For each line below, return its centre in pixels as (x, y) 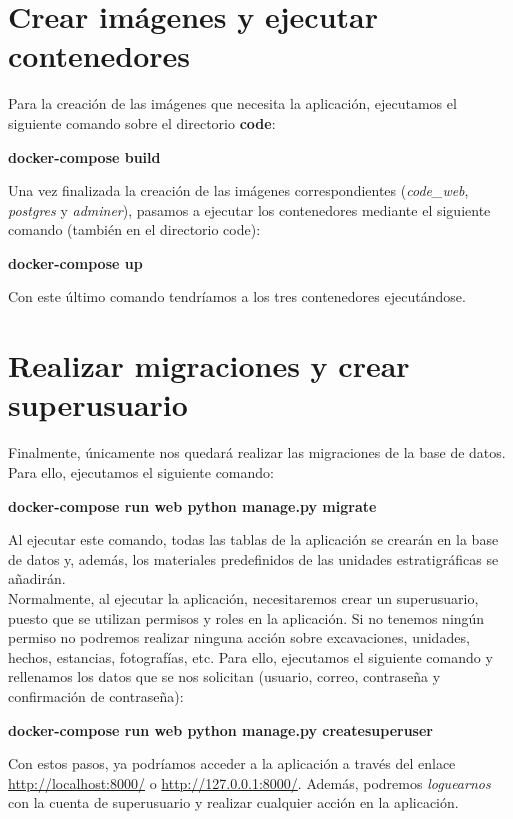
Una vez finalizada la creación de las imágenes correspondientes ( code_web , (238, 190)
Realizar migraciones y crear (209, 365)
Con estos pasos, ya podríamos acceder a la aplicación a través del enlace (232, 763)
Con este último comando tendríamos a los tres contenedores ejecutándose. (237, 296)
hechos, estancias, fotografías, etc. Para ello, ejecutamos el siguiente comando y (250, 656)
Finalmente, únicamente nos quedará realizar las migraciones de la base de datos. (257, 452)
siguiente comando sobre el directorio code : (142, 122)
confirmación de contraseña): (96, 695)
